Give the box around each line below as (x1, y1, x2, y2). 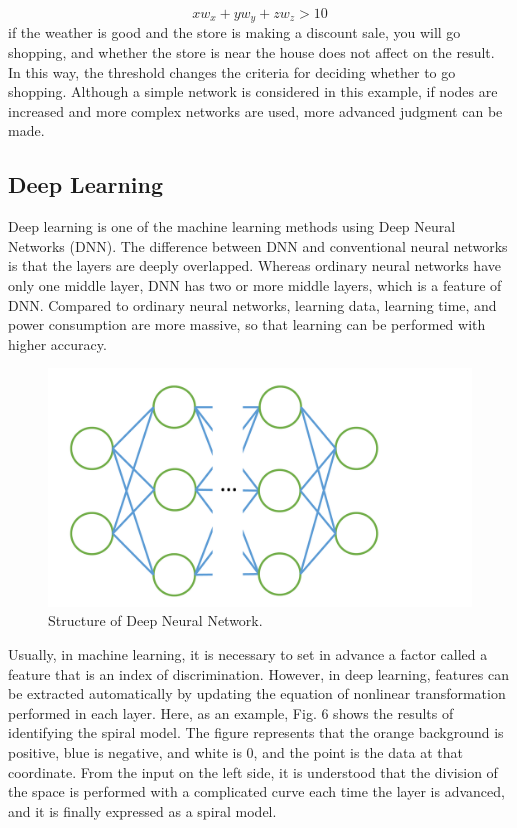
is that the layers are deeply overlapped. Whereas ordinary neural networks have (8, 255, 501, 276)
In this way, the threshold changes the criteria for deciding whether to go (8, 61, 456, 82)
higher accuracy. (8, 333, 107, 354)
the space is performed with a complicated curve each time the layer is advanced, (8, 781, 505, 802)
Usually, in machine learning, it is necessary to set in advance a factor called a (8, 644, 488, 665)
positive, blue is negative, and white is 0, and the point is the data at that (8, 742, 463, 763)
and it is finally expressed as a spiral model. (8, 800, 277, 821)
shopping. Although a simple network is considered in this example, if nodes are (8, 81, 498, 102)
